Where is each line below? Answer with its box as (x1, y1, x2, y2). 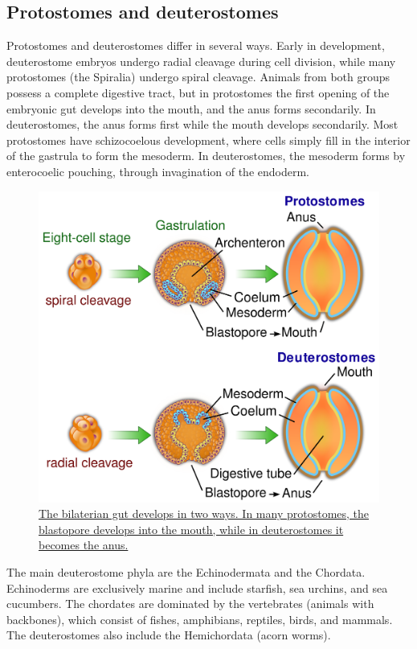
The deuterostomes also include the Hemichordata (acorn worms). (6, 626, 331, 643)
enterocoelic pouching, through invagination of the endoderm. (6, 162, 310, 179)
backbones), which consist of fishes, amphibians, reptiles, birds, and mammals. (6, 610, 393, 627)
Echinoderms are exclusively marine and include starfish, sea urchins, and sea (6, 579, 388, 596)
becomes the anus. (39, 536, 129, 553)
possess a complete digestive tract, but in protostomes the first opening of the (6, 84, 390, 101)
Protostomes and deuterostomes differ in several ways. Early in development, (6, 37, 385, 54)
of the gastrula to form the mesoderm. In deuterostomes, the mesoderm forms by (6, 147, 406, 164)
